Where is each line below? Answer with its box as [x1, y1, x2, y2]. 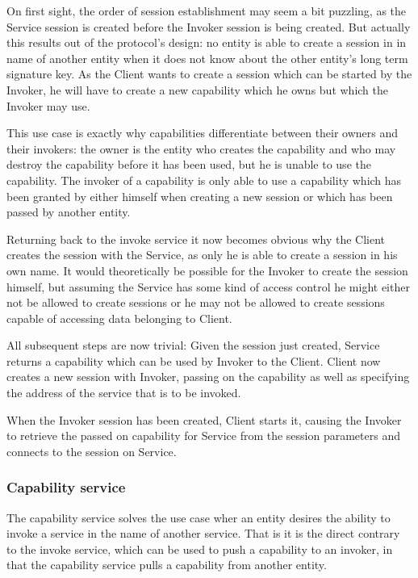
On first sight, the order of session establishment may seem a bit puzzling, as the [6, 2, 407, 19]
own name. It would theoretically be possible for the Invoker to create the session [6, 262, 408, 279]
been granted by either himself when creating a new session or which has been [6, 187, 393, 204]
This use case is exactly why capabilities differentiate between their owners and [6, 124, 399, 141]
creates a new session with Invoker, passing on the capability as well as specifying [6, 368, 410, 385]
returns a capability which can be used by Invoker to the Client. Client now [6, 352, 381, 369]
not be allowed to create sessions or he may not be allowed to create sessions [6, 294, 385, 311]
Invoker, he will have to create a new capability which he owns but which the [6, 81, 389, 98]
